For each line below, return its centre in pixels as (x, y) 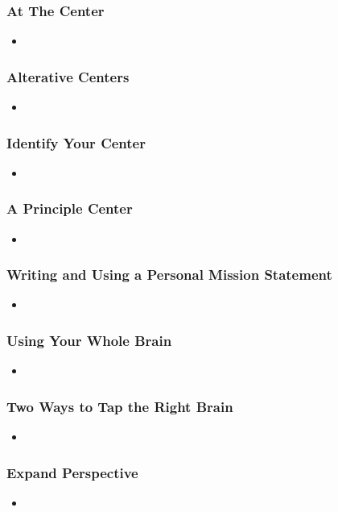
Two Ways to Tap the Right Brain (120, 406)
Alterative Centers (68, 76)
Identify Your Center (76, 142)
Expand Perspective (72, 472)
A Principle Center (70, 208)
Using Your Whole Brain (89, 340)
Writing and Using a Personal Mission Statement (169, 275)
